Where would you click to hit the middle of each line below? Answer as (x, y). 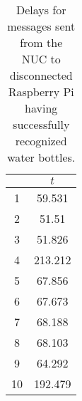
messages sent (41, 26)
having (41, 108)
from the (41, 42)
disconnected (41, 75)
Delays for (41, 10)
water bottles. (41, 157)
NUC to (41, 59)
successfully (41, 124)
